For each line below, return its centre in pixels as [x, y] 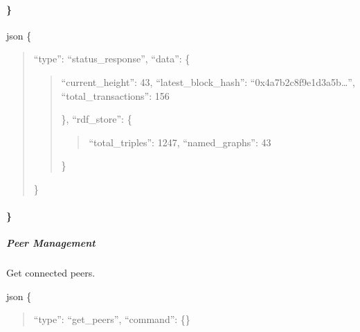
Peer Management [51, 243]
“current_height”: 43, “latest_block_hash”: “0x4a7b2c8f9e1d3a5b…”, [208, 81]
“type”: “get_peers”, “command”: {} [112, 319]
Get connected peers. [51, 273]
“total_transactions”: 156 [115, 95]
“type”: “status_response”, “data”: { [112, 59]
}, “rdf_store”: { [97, 119]
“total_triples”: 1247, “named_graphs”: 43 [180, 142]
